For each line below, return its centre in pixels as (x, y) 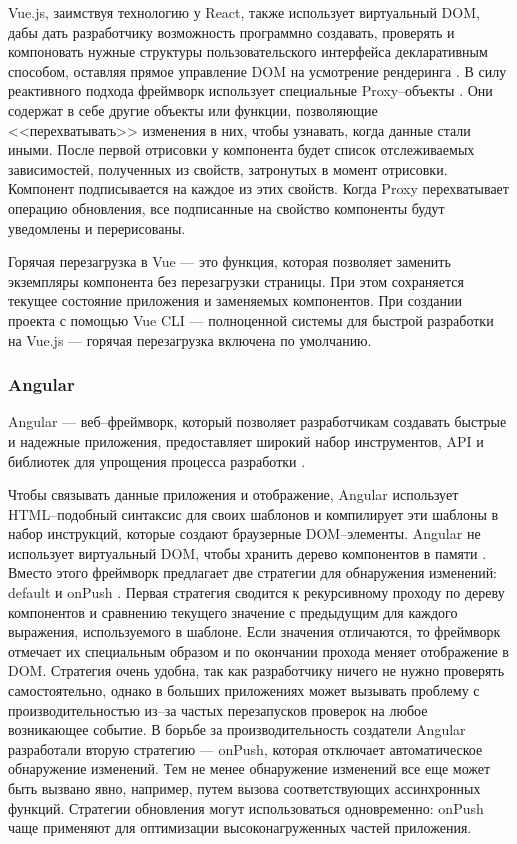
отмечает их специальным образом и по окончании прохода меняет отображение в (258, 650)
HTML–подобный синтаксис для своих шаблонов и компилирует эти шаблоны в (253, 513)
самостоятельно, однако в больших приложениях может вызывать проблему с (244, 690)
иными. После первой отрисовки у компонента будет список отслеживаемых (241, 149)
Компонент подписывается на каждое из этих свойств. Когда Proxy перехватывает (258, 188)
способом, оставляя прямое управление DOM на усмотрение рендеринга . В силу (257, 70)
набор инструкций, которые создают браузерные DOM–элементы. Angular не (244, 533)
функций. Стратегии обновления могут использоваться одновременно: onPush (246, 807)
